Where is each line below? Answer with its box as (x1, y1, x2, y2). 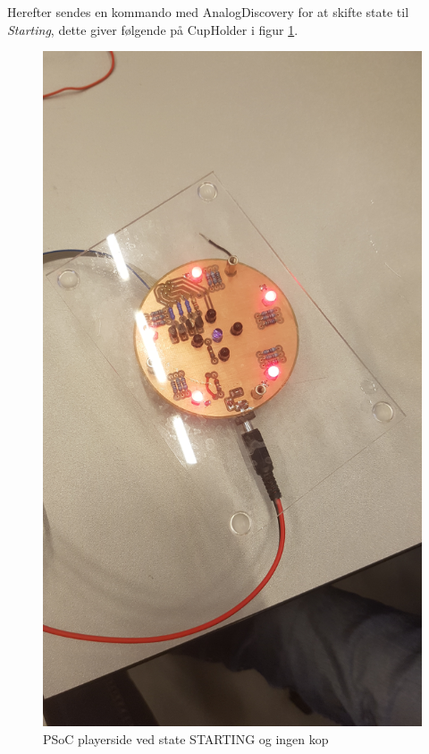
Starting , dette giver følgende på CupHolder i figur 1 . (7, 20, 299, 39)
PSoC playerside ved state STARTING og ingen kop (43, 729, 329, 748)
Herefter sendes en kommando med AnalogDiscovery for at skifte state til (7, 3, 409, 21)
